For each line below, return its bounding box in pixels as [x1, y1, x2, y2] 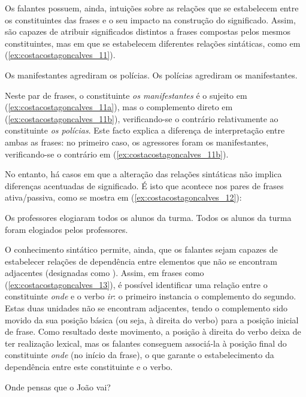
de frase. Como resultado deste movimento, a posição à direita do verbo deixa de [5, 325, 301, 338]
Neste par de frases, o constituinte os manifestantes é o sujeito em [5, 89, 247, 101]
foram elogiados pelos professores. [5, 223, 128, 235]
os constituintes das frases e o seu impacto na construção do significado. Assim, [5, 13, 296, 26]
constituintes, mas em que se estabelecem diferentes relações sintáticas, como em [5, 37, 301, 49]
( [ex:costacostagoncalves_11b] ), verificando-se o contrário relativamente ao [5, 112, 278, 125]
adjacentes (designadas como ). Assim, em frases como [5, 266, 204, 279]
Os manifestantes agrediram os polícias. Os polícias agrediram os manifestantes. [5, 68, 298, 81]
